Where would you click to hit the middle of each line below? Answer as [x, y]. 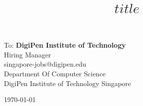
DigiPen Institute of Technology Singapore [68, 83]
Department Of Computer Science [55, 73]
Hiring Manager [28, 54]
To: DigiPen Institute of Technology [65, 45]
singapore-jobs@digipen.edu [45, 64]
